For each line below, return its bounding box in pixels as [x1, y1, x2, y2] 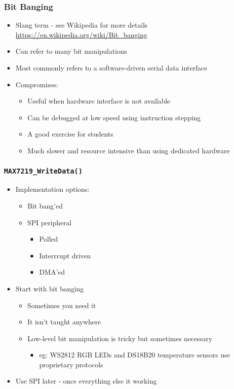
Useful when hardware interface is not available [27, 96, 170, 106]
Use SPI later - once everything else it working [15, 376, 157, 386]
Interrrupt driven [39, 250, 91, 260]
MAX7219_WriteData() [4, 167, 83, 176]
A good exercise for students [27, 129, 114, 139]
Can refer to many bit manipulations [15, 46, 127, 56]
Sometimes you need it [27, 300, 96, 310]
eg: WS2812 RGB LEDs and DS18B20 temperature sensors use [39, 350, 230, 360]
